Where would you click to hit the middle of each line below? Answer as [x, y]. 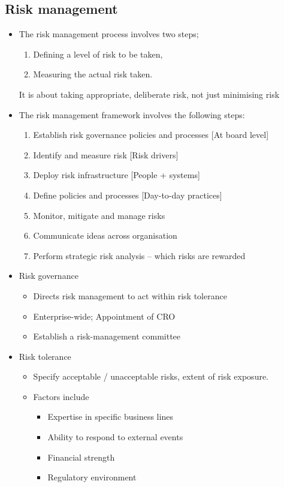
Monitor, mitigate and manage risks [99, 215]
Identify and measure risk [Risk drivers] [106, 154]
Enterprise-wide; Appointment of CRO [104, 316]
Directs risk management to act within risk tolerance [130, 295]
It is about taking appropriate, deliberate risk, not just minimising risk [149, 94]
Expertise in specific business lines [110, 417]
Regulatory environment [92, 477]
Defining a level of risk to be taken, [98, 54]
